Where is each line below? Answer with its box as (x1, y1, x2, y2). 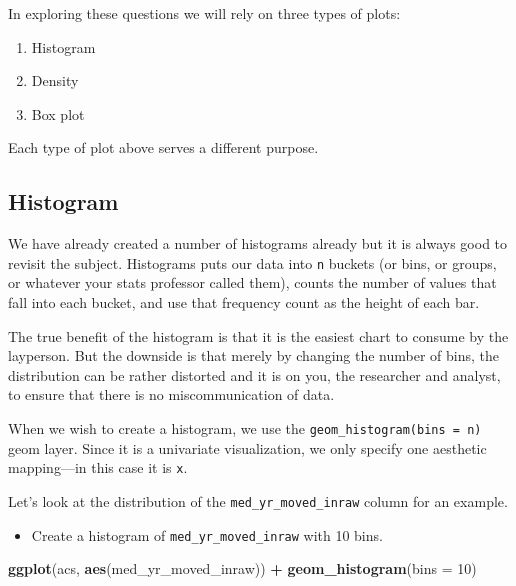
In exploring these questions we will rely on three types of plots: (8, 3, 401, 23)
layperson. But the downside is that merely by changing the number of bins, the (8, 345, 500, 366)
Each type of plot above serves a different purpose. (8, 137, 319, 158)
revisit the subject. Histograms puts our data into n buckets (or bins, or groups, (8, 252, 497, 273)
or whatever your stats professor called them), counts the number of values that (8, 272, 497, 293)
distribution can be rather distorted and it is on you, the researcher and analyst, (8, 364, 501, 385)
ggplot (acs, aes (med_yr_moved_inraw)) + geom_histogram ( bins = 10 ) (8, 558, 477, 579)
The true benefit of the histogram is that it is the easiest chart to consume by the (8, 325, 509, 346)
